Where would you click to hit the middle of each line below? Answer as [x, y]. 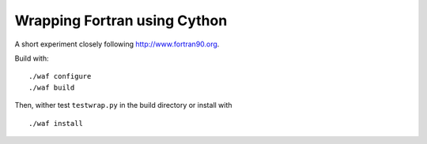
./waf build [52, 87]
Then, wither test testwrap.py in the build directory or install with [123, 105]
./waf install [56, 123]
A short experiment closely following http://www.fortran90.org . [117, 44]
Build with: [32, 58]
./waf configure [60, 76]
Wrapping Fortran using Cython [121, 20]
